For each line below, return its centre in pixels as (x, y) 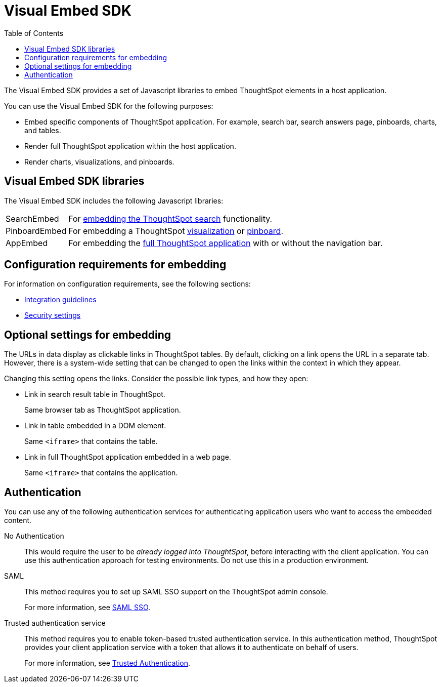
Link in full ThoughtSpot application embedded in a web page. (128, 457)
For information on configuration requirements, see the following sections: (127, 284)
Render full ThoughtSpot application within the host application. (130, 146)
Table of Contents (34, 33)
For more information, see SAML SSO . (87, 608)
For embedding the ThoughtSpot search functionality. (170, 218)
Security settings (53, 315)
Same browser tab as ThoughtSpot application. (103, 410)
